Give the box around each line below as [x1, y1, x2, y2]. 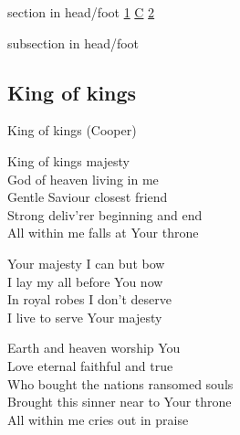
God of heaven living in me [7, 169, 159, 188]
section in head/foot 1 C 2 [7, 3, 155, 21]
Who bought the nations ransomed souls [7, 374, 234, 393]
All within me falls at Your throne [7, 223, 199, 242]
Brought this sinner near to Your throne [7, 392, 232, 411]
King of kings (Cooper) [7, 121, 137, 140]
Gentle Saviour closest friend [7, 187, 168, 207]
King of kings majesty [7, 151, 130, 170]
